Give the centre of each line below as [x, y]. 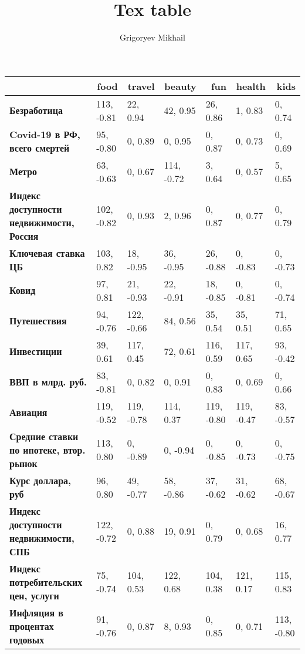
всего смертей [40, 147]
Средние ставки [44, 436]
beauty [180, 86]
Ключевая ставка [47, 253]
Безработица [36, 110]
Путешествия [38, 321]
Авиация [28, 412]
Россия [24, 236]
